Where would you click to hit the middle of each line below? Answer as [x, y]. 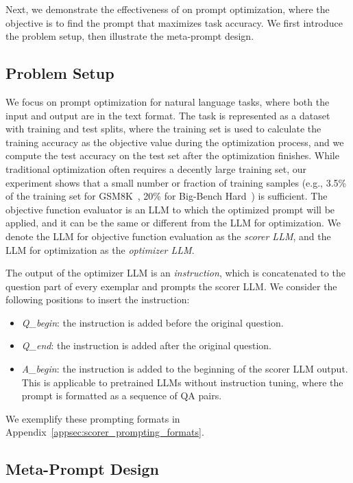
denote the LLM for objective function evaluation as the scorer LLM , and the [168, 236]
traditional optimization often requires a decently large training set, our [156, 168]
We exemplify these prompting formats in [93, 418]
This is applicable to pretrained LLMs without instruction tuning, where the [182, 382]
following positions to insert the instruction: [98, 299]
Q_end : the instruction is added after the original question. [147, 345]
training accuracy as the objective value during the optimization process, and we [175, 142]
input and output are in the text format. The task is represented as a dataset [168, 115]
